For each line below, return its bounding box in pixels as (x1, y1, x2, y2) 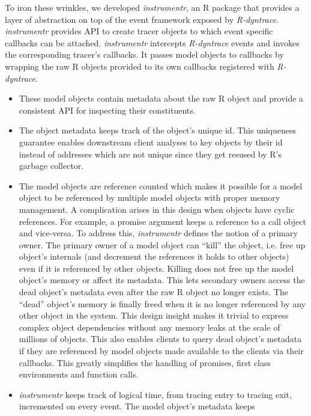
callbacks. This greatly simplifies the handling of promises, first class (19, 356, 271, 369)
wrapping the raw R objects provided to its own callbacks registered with (5, 60, 274, 72)
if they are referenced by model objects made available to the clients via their (19, 344, 304, 357)
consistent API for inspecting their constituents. (19, 103, 196, 116)
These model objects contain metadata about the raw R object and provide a (19, 92, 304, 105)
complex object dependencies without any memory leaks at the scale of (19, 320, 280, 333)
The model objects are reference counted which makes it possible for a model (19, 179, 303, 192)
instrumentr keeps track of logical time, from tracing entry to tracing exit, (19, 388, 292, 400)
